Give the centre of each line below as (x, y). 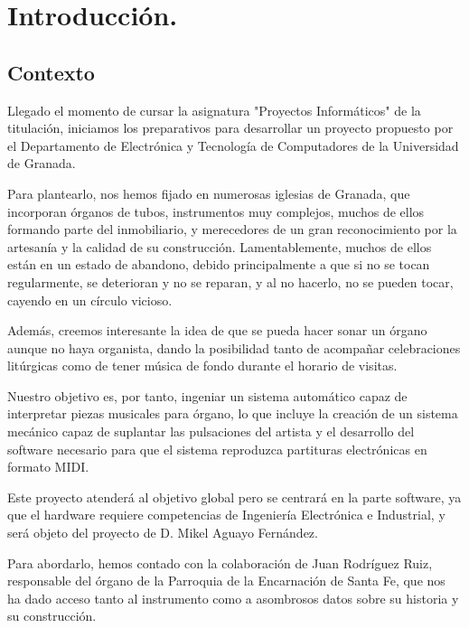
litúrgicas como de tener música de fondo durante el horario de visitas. (202, 366)
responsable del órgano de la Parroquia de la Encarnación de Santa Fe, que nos (226, 581)
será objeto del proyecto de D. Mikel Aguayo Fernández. (163, 533)
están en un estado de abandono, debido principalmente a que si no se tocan (219, 264)
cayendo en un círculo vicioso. (90, 300)
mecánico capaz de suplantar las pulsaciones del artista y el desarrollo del (211, 431)
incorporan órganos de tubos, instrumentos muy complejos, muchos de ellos (216, 211)
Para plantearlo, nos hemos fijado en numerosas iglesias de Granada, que (209, 193)
